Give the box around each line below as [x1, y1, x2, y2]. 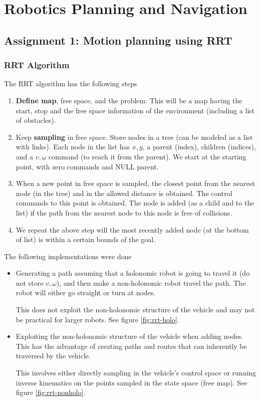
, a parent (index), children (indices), [142, 141, 256, 152]
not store [16, 277, 44, 288]
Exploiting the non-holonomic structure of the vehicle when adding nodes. [16, 331, 243, 341]
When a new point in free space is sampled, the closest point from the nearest [16, 178, 255, 188]
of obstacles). [16, 115, 56, 125]
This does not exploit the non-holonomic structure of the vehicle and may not [16, 304, 255, 315]
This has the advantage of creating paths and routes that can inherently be [16, 340, 247, 351]
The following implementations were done [4, 251, 132, 261]
